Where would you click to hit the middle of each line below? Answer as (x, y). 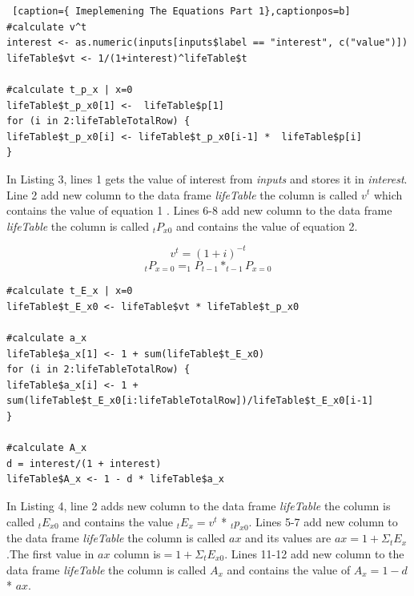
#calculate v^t (47, 27)
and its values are (288, 538)
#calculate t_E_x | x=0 (70, 291)
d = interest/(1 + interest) (84, 463)
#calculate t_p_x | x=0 (70, 89)
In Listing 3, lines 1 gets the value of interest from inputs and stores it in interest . (207, 178)
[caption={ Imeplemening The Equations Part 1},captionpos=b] (181, 11)
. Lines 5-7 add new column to (323, 521)
